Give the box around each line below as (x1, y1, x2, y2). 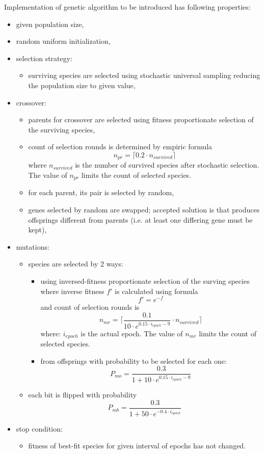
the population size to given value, (28, 79, 136, 90)
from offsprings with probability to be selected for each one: (40, 355, 227, 366)
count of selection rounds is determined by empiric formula (28, 141, 213, 152)
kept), (28, 224, 47, 235)
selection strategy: (16, 52, 73, 63)
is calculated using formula (115, 285, 198, 296)
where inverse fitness (40, 285, 104, 296)
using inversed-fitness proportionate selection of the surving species (40, 276, 250, 286)
